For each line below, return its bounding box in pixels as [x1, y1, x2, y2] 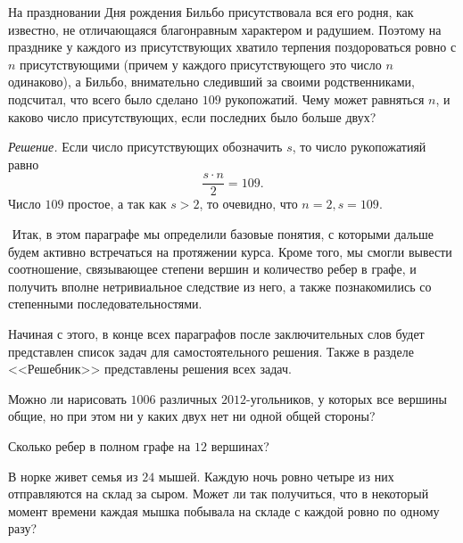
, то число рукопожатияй [292, 137, 426, 156]
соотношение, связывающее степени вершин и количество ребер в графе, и [8, 259, 417, 278]
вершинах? [211, 436, 269, 455]
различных [160, 389, 218, 407]
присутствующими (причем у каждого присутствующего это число [20, 54, 382, 73]
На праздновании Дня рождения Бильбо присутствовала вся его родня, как [8, 3, 414, 21]
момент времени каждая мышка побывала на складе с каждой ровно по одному [8, 501, 440, 520]
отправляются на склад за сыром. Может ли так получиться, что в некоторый [8, 484, 429, 503]
